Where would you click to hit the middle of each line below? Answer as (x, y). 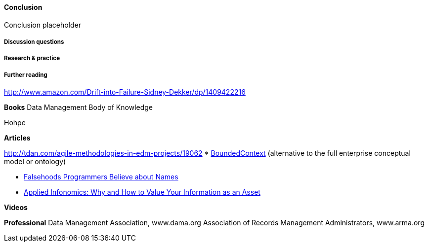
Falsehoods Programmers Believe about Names (101, 177)
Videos (16, 208)
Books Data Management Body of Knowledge (79, 107)
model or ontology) (35, 162)
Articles (17, 138)
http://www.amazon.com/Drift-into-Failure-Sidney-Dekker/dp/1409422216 (125, 92)
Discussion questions (34, 42)
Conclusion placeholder (43, 25)
